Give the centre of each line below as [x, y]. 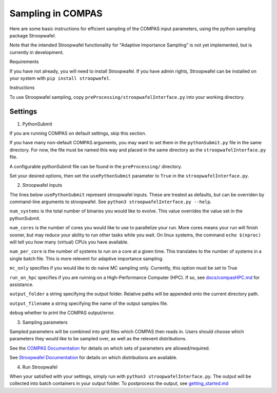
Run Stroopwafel [40, 367]
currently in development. [37, 52]
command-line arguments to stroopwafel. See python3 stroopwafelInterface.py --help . [111, 202]
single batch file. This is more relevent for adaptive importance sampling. [86, 258]
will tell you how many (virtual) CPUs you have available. [69, 242]
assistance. [22, 285]
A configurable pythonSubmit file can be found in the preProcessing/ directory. [96, 166]
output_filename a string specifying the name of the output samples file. [89, 303]
